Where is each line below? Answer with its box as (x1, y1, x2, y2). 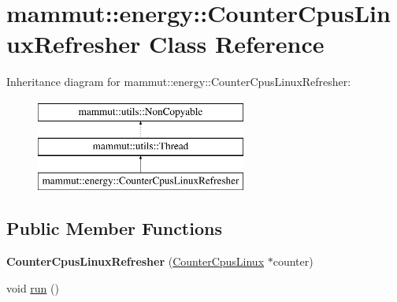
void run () (6, 279, 59, 296)
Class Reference (149, 28, 325, 60)
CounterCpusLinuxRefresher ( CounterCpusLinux (6, 253, 265, 270)
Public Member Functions (6, 216, 222, 240)
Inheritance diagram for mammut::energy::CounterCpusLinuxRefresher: (6, 73, 351, 90)
